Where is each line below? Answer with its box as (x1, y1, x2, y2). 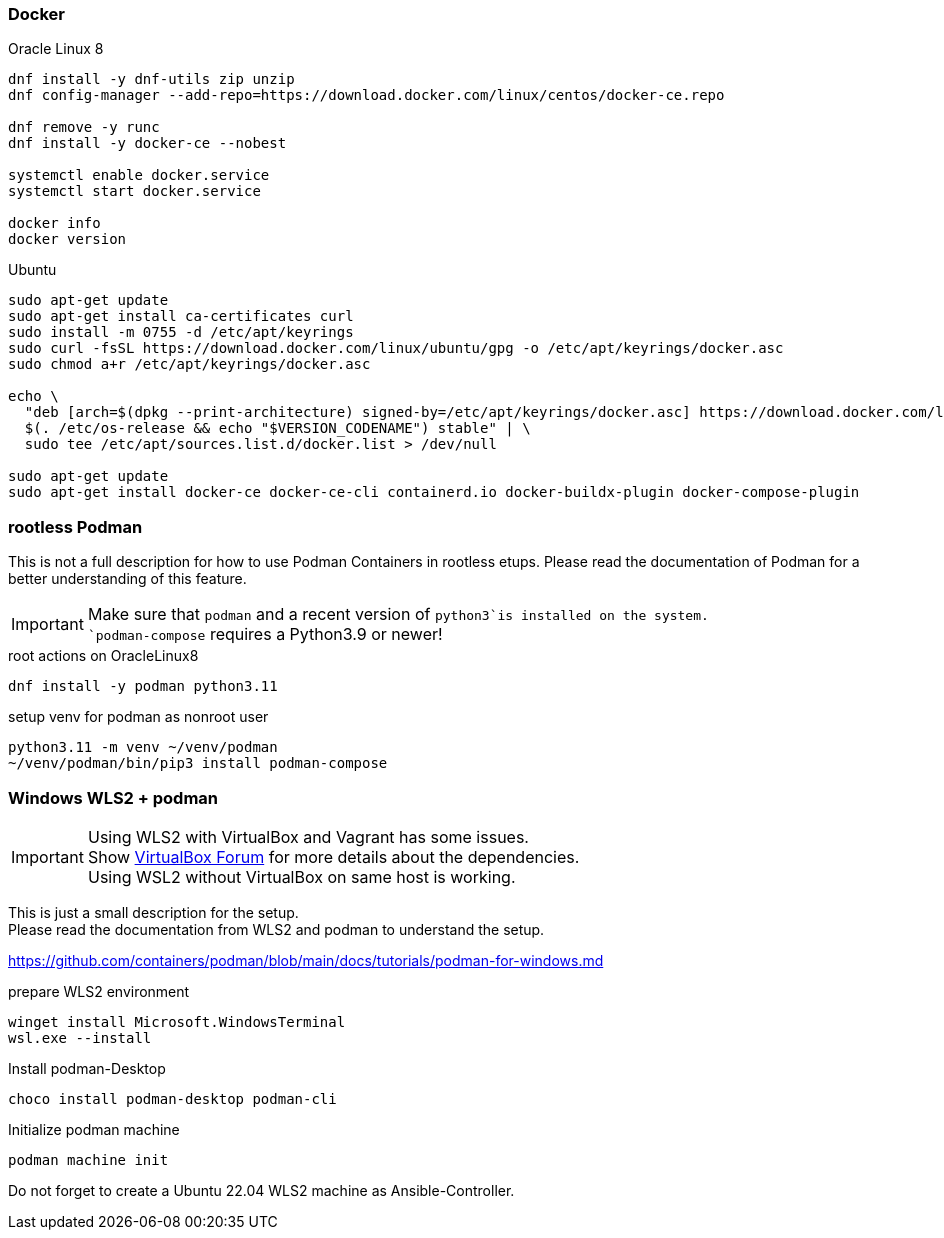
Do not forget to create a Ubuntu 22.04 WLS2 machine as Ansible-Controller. (8, 1181, 515, 1199)
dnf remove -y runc (8, 119, 160, 136)
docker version (8, 231, 127, 248)
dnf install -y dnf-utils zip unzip (8, 71, 295, 88)
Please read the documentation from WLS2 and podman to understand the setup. (8, 920, 545, 938)
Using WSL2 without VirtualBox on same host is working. (87, 866, 516, 887)
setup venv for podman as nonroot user (8, 708, 269, 726)
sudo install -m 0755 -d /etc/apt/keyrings (8, 324, 354, 341)
